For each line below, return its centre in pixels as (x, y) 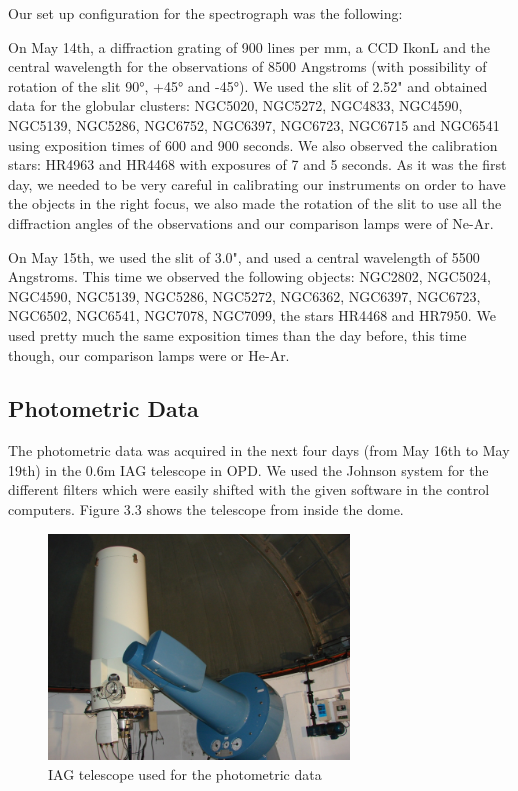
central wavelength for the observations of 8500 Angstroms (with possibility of (247, 66)
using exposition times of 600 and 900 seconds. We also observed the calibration (253, 144)
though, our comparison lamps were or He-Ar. (149, 354)
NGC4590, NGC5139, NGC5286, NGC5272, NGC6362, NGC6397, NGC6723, (244, 295)
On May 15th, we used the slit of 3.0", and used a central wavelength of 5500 (244, 256)
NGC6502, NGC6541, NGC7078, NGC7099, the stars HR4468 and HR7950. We (252, 315)
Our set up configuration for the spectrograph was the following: (205, 13)
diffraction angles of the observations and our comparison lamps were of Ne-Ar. (251, 222)
